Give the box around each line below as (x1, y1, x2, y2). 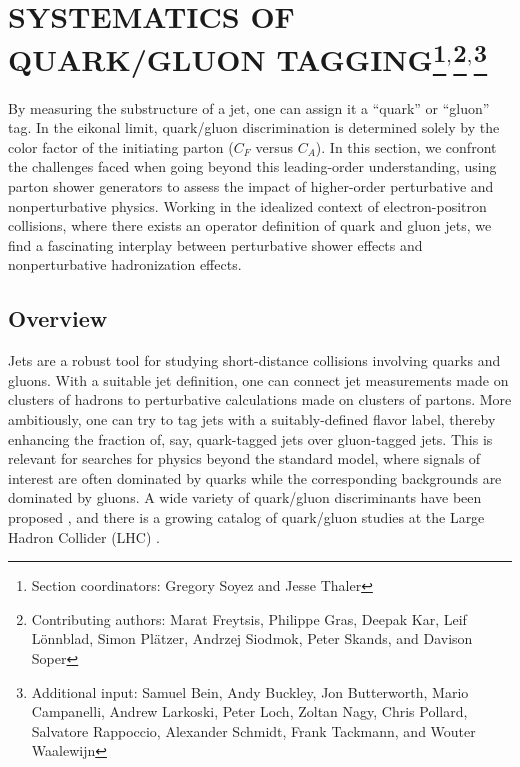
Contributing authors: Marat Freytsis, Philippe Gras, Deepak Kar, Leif (31, 608, 467, 629)
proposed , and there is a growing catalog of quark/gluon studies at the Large (8, 506, 485, 527)
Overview (8, 303, 108, 334)
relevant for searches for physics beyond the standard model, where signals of (8, 448, 481, 469)
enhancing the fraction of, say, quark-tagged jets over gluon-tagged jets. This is (8, 428, 493, 449)
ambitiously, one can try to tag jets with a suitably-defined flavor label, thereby (8, 408, 496, 429)
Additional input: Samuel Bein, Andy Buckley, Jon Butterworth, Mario (31, 681, 469, 702)
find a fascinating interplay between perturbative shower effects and (8, 234, 423, 255)
